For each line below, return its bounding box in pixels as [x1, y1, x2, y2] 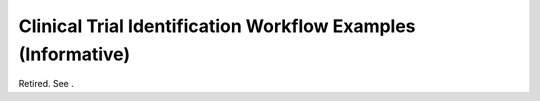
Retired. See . [18, 78, 74, 90]
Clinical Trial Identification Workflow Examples [18, 15, 416, 37]
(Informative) [18, 43, 130, 65]
